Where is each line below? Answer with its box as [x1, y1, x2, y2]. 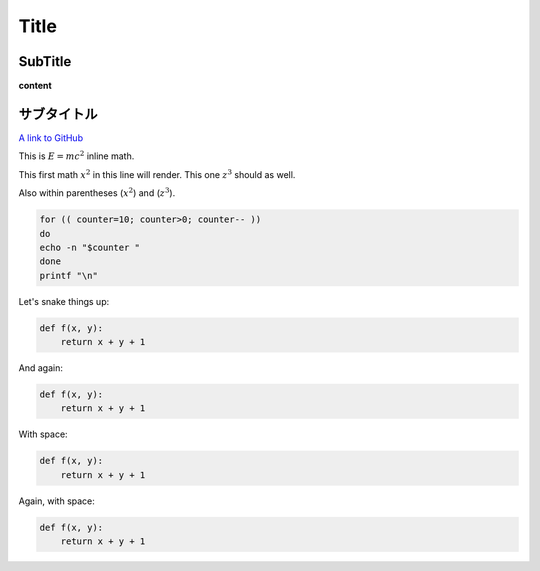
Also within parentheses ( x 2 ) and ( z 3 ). [18, 186, 176, 199]
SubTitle [18, 53, 72, 70]
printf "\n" [39, 270, 99, 281]
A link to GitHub [18, 131, 84, 144]
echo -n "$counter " [39, 241, 140, 253]
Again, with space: [18, 495, 95, 507]
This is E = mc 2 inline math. [18, 149, 135, 162]
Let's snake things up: [18, 295, 110, 307]
